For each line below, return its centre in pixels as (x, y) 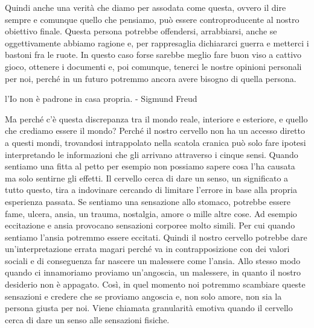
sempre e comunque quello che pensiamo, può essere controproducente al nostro (152, 19)
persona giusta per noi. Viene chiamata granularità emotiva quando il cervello (149, 308)
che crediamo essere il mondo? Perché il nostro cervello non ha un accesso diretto (155, 131)
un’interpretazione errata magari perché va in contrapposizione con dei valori (147, 249)
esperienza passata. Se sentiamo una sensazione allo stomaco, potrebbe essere (148, 201)
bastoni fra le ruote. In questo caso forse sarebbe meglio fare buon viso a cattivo (153, 55)
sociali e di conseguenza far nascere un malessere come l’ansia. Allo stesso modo (153, 260)
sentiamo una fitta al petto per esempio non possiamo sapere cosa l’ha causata (150, 166)
